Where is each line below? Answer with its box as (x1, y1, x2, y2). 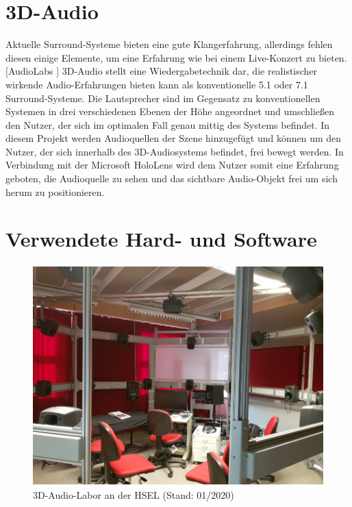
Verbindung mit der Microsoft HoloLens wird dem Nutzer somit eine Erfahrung (5, 158, 339, 172)
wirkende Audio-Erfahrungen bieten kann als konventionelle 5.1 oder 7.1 (5, 77, 308, 91)
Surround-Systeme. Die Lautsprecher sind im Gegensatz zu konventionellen (5, 90, 320, 105)
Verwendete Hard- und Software (5, 225, 317, 253)
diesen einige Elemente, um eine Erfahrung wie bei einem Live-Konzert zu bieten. (5, 50, 347, 64)
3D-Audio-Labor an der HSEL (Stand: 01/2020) (33, 488, 234, 502)
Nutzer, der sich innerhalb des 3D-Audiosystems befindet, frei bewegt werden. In (5, 144, 344, 158)
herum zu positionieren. (5, 184, 105, 199)
